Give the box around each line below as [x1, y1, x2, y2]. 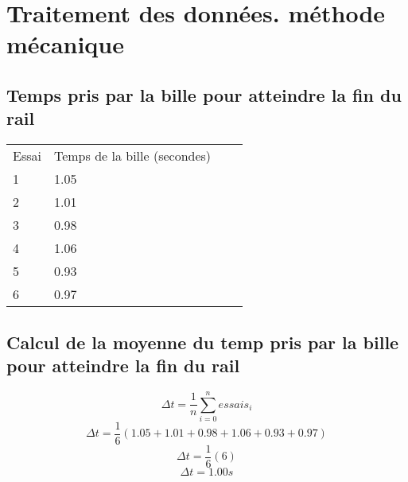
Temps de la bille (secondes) [53, 146, 212, 165]
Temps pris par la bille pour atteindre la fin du [6, 82, 402, 107]
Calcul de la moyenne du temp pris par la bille [6, 329, 399, 354]
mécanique [6, 28, 125, 60]
